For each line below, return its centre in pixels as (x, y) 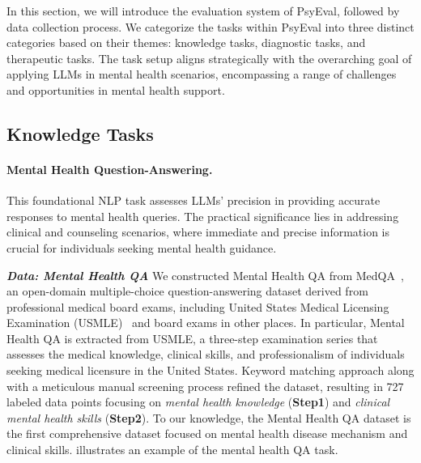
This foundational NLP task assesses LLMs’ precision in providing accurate (193, 200)
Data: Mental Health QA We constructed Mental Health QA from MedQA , (205, 275)
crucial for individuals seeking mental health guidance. (142, 247)
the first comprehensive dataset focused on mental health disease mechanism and (207, 433)
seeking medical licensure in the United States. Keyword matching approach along (210, 370)
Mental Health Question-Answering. (110, 169)
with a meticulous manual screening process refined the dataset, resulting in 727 (205, 386)
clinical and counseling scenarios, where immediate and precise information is (198, 232)
